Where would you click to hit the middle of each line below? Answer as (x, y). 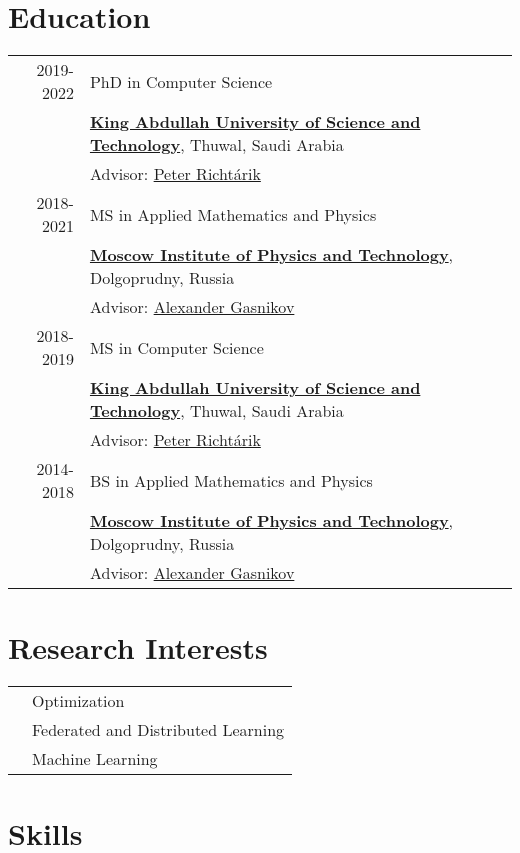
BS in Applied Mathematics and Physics (231, 480)
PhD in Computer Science (181, 81)
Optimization (78, 701)
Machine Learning (95, 759)
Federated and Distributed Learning (158, 730)
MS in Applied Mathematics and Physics (233, 214)
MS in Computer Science (176, 347)
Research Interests (138, 647)
